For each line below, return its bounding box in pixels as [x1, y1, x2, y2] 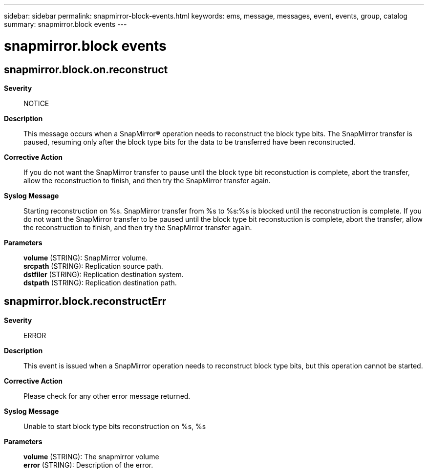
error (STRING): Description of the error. [23, 460, 153, 469]
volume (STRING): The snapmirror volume [23, 452, 159, 461]
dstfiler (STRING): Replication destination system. [23, 270, 184, 279]
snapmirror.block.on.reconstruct [4, 63, 168, 76]
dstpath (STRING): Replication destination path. [23, 278, 177, 287]
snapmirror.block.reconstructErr [4, 295, 167, 308]
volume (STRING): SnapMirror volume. [23, 253, 148, 262]
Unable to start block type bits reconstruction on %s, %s [23, 422, 206, 430]
